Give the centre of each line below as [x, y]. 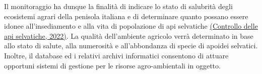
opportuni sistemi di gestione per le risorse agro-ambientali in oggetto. [112, 65]
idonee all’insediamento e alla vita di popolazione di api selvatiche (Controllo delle [131, 26]
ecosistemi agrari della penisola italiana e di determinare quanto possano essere [126, 16]
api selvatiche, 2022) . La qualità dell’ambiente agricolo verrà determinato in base [129, 35]
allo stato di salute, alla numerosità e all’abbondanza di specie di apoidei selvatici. [131, 46]
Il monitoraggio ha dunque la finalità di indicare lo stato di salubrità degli [118, 6]
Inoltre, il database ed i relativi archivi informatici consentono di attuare [116, 55]
